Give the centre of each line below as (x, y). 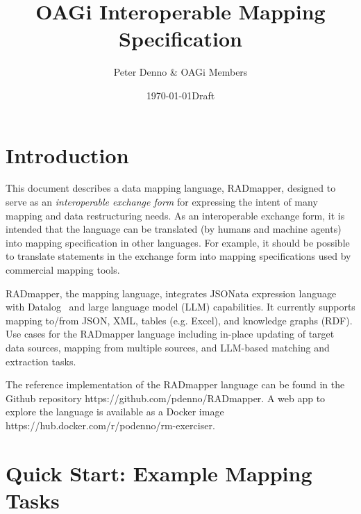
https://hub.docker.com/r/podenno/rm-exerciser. (110, 425)
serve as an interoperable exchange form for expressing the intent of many (162, 202)
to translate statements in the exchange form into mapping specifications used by (178, 256)
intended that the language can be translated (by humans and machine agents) (174, 229)
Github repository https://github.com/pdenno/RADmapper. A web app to (166, 398)
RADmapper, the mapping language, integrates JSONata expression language (171, 293)
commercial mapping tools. (63, 270)
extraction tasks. (41, 361)
